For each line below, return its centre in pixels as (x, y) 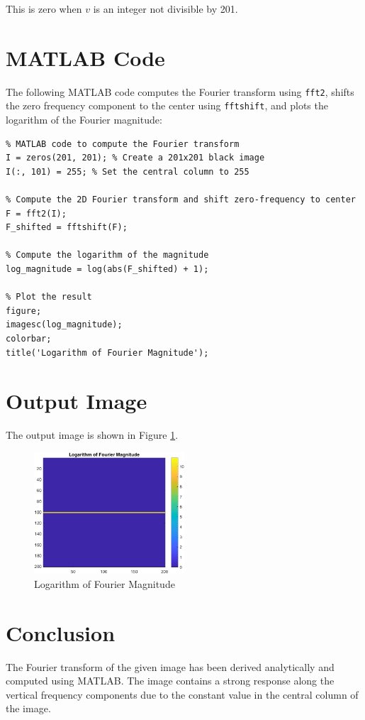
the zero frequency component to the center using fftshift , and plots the (167, 105)
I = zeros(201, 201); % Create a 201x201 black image (135, 158)
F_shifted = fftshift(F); (67, 228)
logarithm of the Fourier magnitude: (84, 120)
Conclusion (61, 632)
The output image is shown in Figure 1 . (92, 435)
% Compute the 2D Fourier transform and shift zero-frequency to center (181, 200)
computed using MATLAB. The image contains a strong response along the (170, 681)
